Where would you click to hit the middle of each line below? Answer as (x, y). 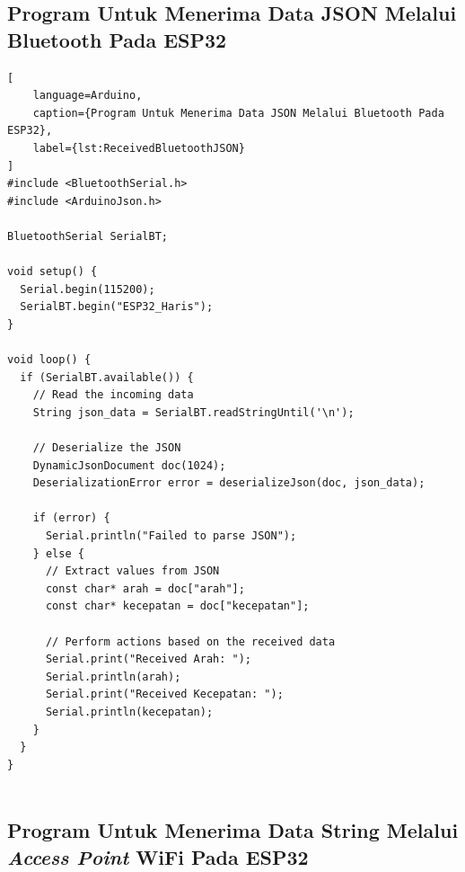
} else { (58, 553)
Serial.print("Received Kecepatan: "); (164, 694)
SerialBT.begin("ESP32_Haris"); (117, 307)
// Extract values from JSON (132, 571)
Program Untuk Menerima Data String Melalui (233, 830)
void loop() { (49, 360)
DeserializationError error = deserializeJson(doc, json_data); (229, 483)
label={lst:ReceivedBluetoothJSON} (139, 148)
